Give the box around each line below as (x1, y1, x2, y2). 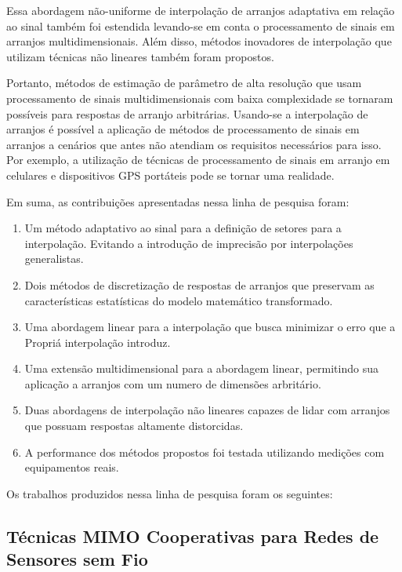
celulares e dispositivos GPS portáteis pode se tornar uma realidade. (6, 166, 335, 183)
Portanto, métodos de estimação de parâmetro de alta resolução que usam (6, 75, 362, 91)
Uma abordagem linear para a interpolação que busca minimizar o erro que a (24, 319, 396, 335)
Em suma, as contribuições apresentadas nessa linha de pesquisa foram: (6, 193, 349, 209)
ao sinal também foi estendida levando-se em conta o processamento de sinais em (6, 17, 395, 34)
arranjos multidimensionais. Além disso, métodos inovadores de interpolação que (6, 33, 392, 49)
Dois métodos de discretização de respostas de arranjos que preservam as (24, 276, 375, 293)
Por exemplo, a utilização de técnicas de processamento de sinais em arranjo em (6, 151, 390, 168)
